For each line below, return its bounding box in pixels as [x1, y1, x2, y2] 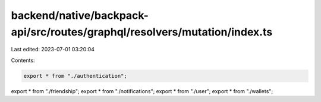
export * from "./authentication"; [23, 73, 127, 79]
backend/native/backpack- [11, 9, 149, 22]
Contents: [11, 57, 35, 64]
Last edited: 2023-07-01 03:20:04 [11, 46, 95, 53]
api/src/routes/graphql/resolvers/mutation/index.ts [11, 25, 273, 38]
